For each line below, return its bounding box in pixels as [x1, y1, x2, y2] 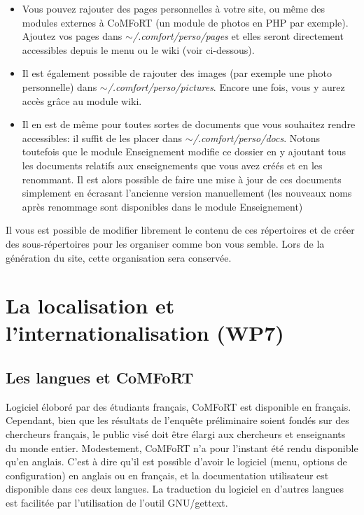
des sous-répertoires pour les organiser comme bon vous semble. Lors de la [6, 236, 325, 251]
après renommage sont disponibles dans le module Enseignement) [22, 199, 303, 213]
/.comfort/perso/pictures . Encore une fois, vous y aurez [107, 79, 345, 94]
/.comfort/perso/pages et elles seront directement [132, 29, 344, 43]
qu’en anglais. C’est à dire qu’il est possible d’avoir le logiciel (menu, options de [6, 454, 347, 469]
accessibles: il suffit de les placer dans [22, 130, 183, 145]
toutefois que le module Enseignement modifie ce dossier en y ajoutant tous [22, 144, 346, 159]
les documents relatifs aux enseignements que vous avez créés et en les [22, 157, 323, 172]
